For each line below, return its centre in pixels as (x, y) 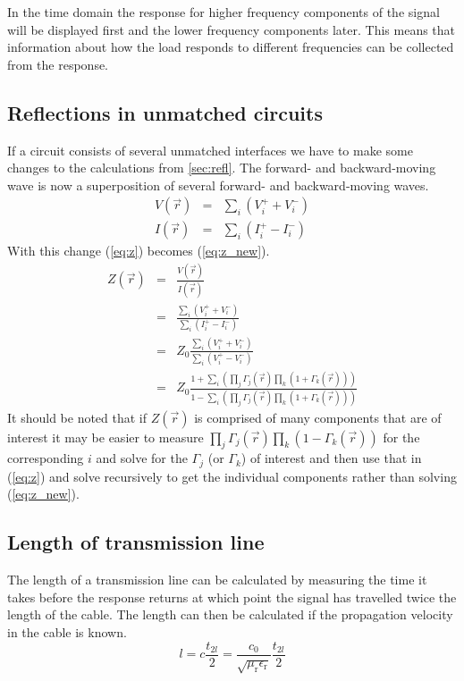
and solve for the (142, 458)
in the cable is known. (67, 632)
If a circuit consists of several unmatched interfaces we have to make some (210, 150)
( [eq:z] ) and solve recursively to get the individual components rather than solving (232, 476)
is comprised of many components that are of (318, 417)
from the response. (58, 64)
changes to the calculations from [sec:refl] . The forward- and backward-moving (222, 168)
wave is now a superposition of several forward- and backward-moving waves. (218, 185)
